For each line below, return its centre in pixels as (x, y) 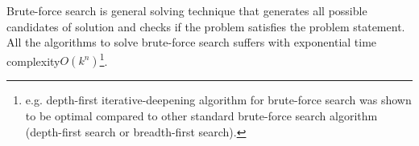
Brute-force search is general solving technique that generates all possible (187, 10)
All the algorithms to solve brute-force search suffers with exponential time (192, 42)
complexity (33, 61)
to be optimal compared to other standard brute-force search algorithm (201, 116)
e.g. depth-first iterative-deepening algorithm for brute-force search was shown (218, 100)
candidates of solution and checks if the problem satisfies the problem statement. (206, 26)
